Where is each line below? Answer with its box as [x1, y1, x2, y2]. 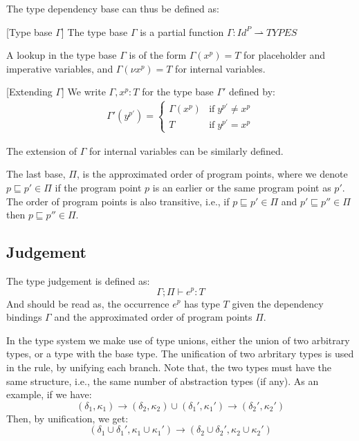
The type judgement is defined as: [6, 273, 150, 288]
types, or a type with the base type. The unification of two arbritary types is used [6, 346, 354, 361]
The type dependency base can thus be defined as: [6, 1, 219, 15]
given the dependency [232, 296, 324, 310]
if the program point [55, 180, 142, 194]
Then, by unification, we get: [6, 411, 129, 425]
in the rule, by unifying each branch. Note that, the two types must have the [6, 359, 332, 374]
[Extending [6, 84, 53, 99]
